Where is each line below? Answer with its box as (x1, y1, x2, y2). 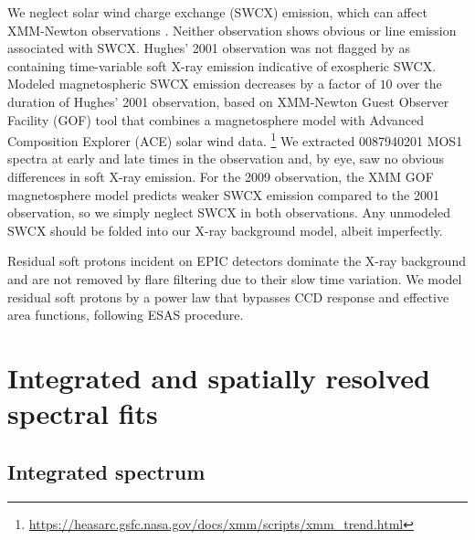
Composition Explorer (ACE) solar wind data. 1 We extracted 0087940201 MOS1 (7, 129, 463, 150)
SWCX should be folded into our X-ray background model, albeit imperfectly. (7, 220, 443, 239)
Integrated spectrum (7, 457, 206, 485)
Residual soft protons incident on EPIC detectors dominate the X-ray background (7, 251, 466, 270)
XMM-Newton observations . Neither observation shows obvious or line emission (7, 20, 457, 39)
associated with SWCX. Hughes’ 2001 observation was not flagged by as (7, 38, 411, 58)
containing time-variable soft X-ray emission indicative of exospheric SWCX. (7, 56, 437, 75)
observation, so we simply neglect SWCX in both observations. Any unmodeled (7, 203, 451, 222)
